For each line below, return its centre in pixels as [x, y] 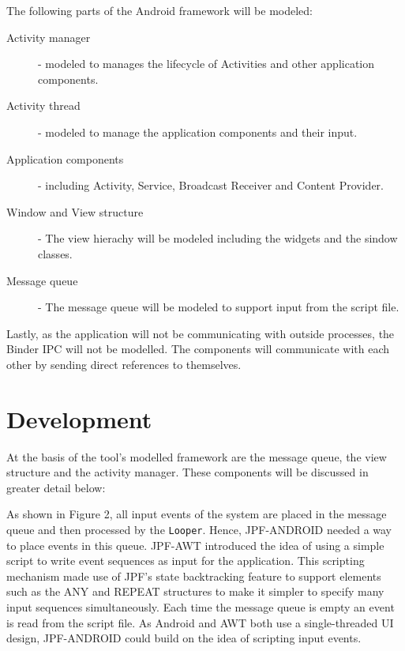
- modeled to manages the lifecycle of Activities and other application [206, 64]
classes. [55, 253]
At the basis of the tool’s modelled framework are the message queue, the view [197, 456]
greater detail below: [56, 487]
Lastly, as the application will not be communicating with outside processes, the [201, 333]
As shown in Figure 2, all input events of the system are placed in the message [197, 514]
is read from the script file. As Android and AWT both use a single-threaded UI [200, 622]
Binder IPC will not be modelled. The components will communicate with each [198, 349]
